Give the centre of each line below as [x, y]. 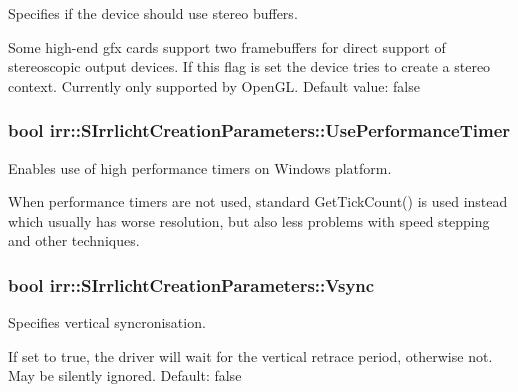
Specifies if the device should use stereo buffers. [153, 13]
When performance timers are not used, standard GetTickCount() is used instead [258, 201]
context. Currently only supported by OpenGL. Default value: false [214, 85]
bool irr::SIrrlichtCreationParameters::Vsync [191, 284]
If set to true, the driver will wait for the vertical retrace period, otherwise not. [250, 355]
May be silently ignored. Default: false [125, 375]
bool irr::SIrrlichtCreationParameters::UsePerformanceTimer [259, 130]
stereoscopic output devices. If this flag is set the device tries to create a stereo [249, 66]
